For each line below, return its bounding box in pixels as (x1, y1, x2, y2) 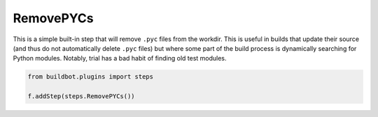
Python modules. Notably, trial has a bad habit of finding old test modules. (13, 54, 227, 63)
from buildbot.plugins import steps (27, 73, 154, 81)
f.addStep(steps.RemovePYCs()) (27, 93, 136, 100)
